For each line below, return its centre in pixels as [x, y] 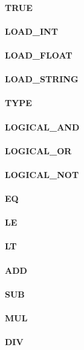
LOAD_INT [31, 31]
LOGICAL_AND [42, 127]
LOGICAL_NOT [42, 174]
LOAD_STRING [42, 79]
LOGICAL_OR [38, 150]
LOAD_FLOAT [39, 55]
